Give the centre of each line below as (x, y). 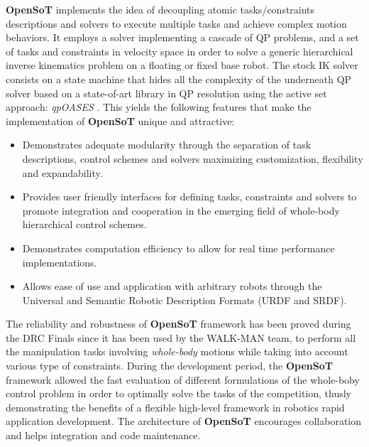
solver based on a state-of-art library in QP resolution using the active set (166, 93)
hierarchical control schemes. (84, 224)
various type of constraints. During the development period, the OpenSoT (169, 366)
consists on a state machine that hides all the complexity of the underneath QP (179, 79)
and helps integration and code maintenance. (103, 435)
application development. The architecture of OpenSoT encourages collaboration (184, 421)
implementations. (60, 262)
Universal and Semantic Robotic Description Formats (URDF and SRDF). (184, 300)
